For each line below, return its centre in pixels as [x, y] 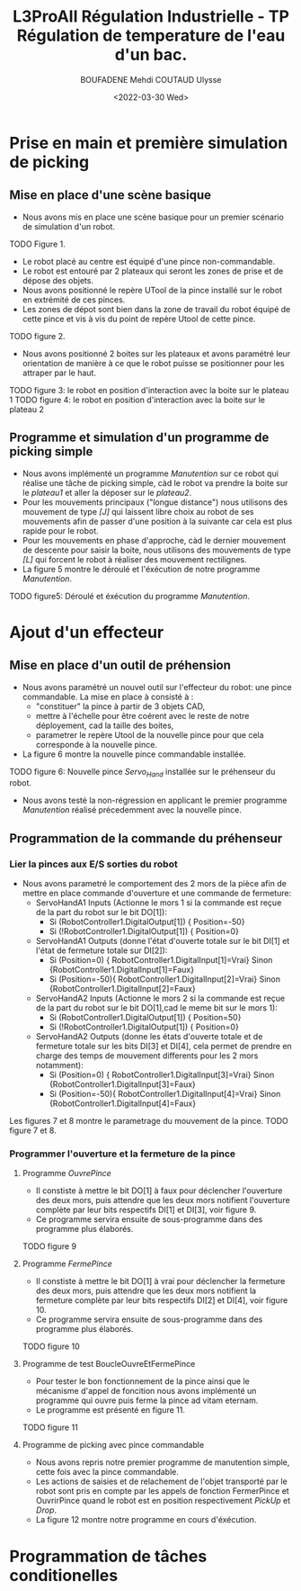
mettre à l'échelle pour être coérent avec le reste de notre [142, 715]
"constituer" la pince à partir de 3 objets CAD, [120, 706]
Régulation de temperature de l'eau [151, 36]
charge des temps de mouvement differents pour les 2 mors [147, 1056]
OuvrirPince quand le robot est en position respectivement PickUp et [163, 1501]
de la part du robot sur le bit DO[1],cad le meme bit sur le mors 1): [157, 1008]
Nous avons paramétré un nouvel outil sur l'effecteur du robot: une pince [157, 687]
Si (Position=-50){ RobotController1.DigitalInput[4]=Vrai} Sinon [165, 1094]
